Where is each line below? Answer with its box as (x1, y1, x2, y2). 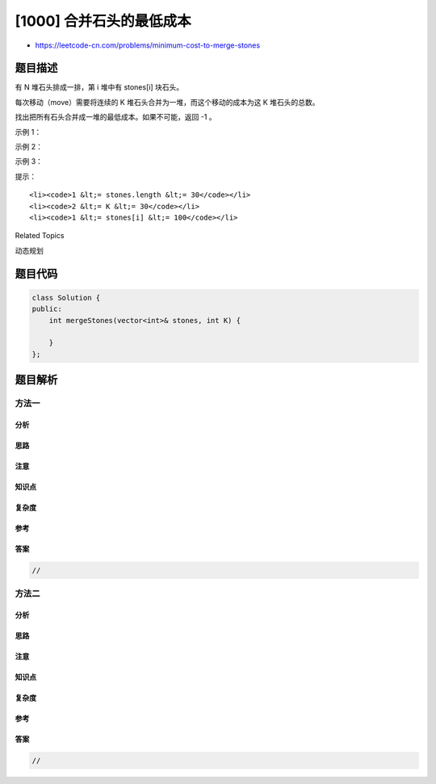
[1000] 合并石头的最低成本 (15, 12, 191, 30)
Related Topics (15, 231, 65, 241)
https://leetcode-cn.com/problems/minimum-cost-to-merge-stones (35, 40, 261, 50)
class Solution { (31, 293, 101, 302)
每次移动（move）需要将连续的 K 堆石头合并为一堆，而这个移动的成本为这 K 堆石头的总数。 (15, 97, 320, 107)
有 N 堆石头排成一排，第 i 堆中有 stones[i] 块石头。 (15, 82, 184, 92)
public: (31, 304, 62, 314)
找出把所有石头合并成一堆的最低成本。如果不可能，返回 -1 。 (15, 112, 217, 122)
